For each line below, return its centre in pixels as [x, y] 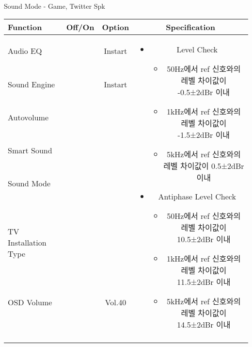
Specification [190, 27]
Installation [27, 243]
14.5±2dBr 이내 [204, 324]
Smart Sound [30, 150]
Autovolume [28, 117]
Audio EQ [25, 51]
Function [25, 27]
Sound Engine [31, 84]
